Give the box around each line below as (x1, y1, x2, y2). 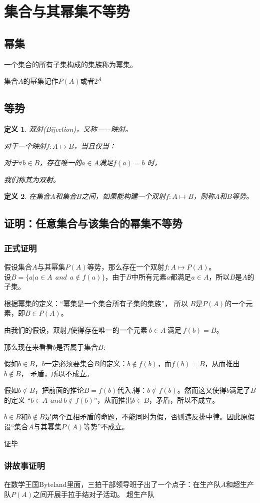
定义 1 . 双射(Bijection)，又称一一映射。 (4, 123, 132, 134)
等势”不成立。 (83, 421, 129, 432)
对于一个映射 (4, 140, 46, 151)
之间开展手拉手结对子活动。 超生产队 (32, 489, 154, 499)
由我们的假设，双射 (4, 324, 67, 335)
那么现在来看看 (4, 341, 53, 352)
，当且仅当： (73, 140, 116, 151)
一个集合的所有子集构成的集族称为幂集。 (4, 59, 137, 69)
